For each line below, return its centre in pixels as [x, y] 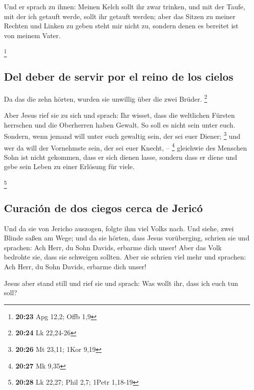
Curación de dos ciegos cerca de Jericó [104, 207]
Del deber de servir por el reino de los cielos [119, 76]
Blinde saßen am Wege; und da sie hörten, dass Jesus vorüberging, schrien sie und [127, 238]
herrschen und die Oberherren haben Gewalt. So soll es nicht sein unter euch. [120, 124]
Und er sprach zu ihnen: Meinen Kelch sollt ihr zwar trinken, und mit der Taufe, [125, 6]
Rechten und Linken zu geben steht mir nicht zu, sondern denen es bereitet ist [121, 26]
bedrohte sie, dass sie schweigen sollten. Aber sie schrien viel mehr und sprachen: [125, 257]
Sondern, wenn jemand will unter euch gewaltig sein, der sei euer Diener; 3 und [122, 135]
